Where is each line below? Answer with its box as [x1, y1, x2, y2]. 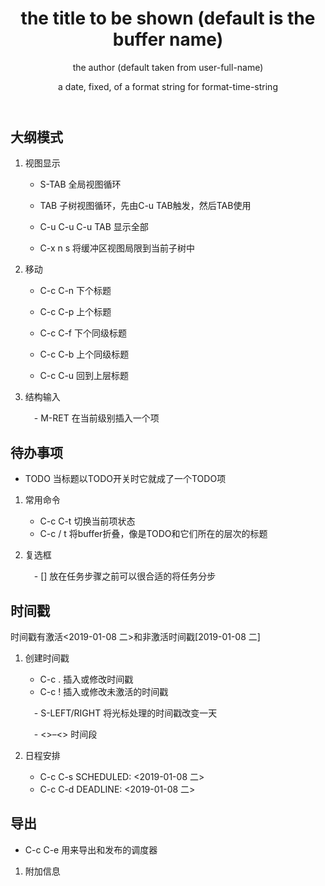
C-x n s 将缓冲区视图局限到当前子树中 [39, 242, 196, 254]
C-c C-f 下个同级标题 [39, 327, 127, 339]
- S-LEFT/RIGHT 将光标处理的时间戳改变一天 [33, 707, 218, 719]
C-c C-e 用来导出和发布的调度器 [24, 843, 158, 856]
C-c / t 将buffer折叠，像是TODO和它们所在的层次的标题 [39, 528, 268, 540]
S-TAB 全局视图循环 [39, 178, 122, 191]
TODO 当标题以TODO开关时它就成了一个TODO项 [24, 473, 227, 485]
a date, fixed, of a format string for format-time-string [58, 80, 278, 92]
